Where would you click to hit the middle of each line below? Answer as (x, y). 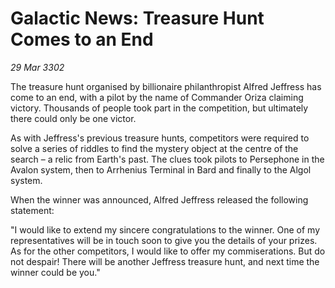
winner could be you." (55, 272)
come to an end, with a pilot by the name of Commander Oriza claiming (157, 97)
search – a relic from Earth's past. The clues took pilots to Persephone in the (167, 159)
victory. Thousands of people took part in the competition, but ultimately (159, 108)
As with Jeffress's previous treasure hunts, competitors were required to (160, 138)
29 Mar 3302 (37, 67)
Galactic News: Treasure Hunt (137, 18)
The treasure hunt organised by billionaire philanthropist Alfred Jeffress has (166, 86)
